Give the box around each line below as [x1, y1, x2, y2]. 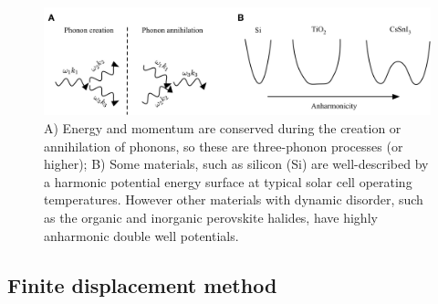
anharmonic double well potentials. [44, 225, 239, 245]
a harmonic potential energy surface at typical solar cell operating [44, 172, 412, 191]
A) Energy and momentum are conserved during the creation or [44, 119, 401, 138]
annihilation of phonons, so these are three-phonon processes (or [44, 136, 403, 155]
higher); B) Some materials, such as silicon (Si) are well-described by [44, 154, 429, 173]
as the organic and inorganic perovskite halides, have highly [44, 207, 378, 226]
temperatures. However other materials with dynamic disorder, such [44, 190, 423, 209]
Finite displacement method [7, 270, 277, 299]
